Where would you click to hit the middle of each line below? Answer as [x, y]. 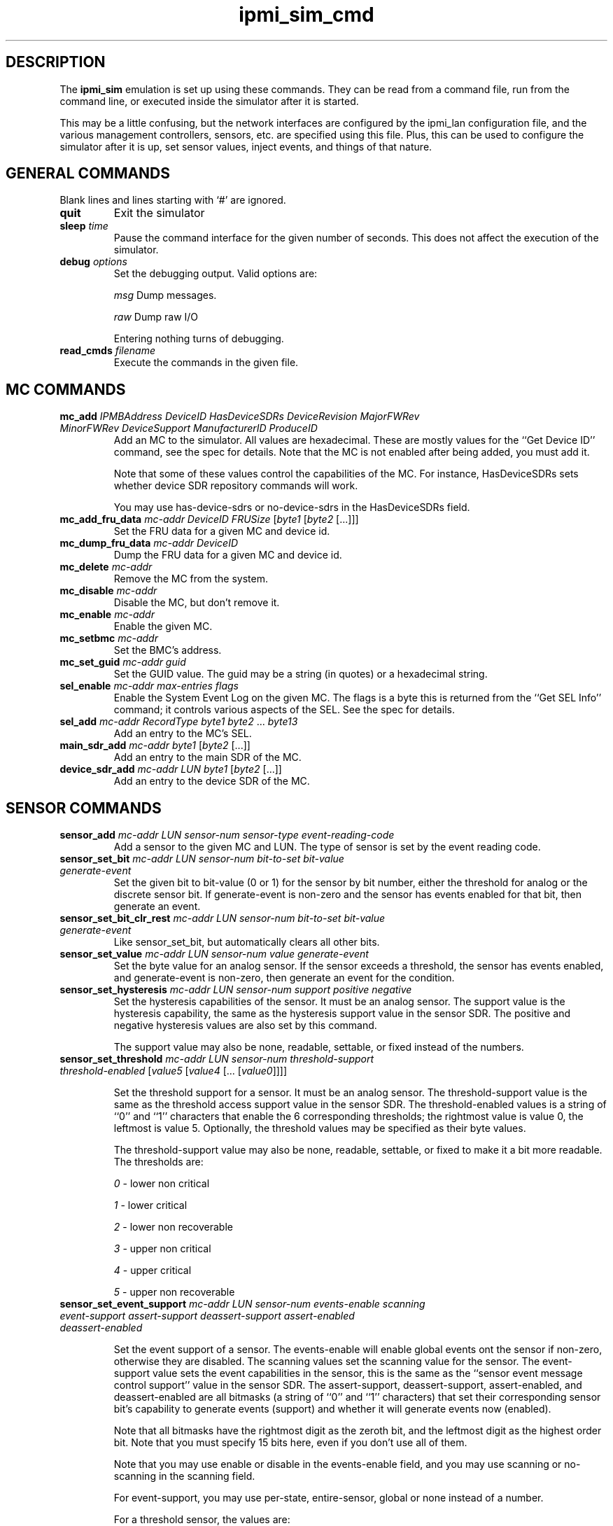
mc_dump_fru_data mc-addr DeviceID [149, 543]
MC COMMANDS [66, 389]
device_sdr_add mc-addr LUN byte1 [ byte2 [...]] [171, 769]
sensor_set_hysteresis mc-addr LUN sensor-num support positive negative [236, 990]
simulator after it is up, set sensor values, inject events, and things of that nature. [246, 146]
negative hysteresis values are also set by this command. [245, 1025]
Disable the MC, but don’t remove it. [197, 603]
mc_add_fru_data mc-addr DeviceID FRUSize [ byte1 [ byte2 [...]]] [209, 519]
